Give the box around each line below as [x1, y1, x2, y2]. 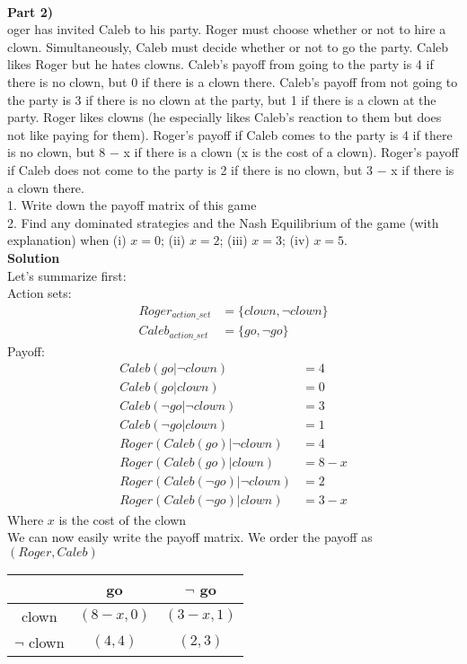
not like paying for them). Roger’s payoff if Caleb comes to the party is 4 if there [7, 125, 453, 144]
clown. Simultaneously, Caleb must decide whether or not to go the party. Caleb [7, 37, 449, 56]
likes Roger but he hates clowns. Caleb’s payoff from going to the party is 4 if [7, 55, 434, 74]
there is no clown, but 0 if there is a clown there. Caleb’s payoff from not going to [7, 72, 458, 91]
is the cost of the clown [58, 510, 187, 529]
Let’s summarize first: [7, 266, 127, 284]
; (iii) [219, 231, 248, 249]
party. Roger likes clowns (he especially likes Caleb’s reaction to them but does [7, 108, 442, 127]
